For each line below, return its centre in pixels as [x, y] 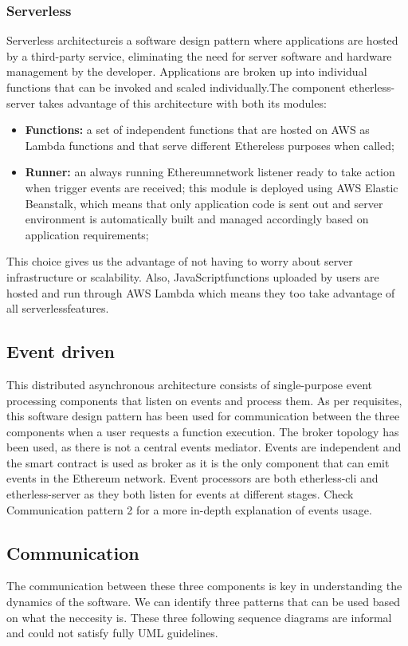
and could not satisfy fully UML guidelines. [112, 633]
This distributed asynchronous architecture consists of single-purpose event [190, 384]
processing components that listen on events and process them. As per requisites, [204, 400]
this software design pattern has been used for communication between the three [203, 416]
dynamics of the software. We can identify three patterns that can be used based [203, 602]
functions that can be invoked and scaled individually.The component [176, 87]
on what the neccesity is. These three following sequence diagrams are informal [199, 617]
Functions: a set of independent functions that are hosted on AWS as [197, 130]
